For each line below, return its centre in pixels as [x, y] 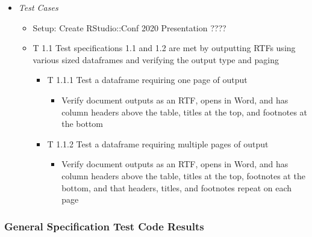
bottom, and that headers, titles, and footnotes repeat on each [177, 187]
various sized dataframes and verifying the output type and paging [156, 59]
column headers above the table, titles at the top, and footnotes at [185, 112]
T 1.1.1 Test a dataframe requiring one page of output [147, 80]
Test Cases [38, 7]
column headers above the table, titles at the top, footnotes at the [183, 175]
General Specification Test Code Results [104, 226]
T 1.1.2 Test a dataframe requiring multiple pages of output [158, 143]
